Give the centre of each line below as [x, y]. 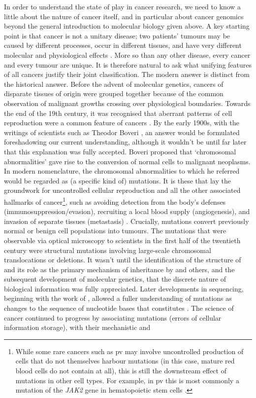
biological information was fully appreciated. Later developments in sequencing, [124, 288]
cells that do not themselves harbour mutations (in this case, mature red [125, 361]
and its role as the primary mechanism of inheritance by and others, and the [119, 269]
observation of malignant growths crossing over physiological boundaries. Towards [127, 103]
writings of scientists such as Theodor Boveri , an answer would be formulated [122, 132]
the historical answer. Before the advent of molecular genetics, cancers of [114, 84]
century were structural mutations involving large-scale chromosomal [108, 250]
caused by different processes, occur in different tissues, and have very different [123, 45]
